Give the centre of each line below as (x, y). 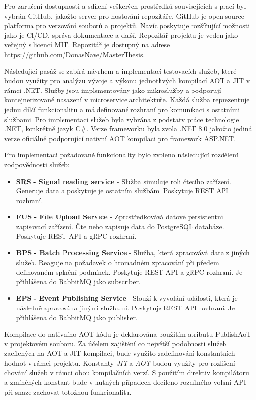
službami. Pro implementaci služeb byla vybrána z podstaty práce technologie (122, 119)
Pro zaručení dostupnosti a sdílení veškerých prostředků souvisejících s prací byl (125, 6)
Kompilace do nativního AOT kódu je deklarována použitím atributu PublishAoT (128, 334)
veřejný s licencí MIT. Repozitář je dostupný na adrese (87, 45)
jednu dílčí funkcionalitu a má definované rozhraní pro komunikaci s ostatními (122, 109)
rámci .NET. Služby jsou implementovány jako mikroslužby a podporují (113, 90)
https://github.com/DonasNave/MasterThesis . (75, 54)
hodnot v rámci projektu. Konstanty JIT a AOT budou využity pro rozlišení (120, 363)
